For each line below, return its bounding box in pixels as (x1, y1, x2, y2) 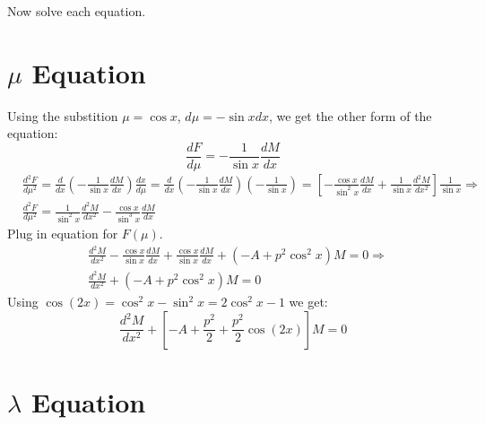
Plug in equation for (7, 224, 118, 243)
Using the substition (7, 106, 118, 125)
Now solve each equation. (7, 2, 146, 20)
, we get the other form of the (268, 106, 432, 125)
